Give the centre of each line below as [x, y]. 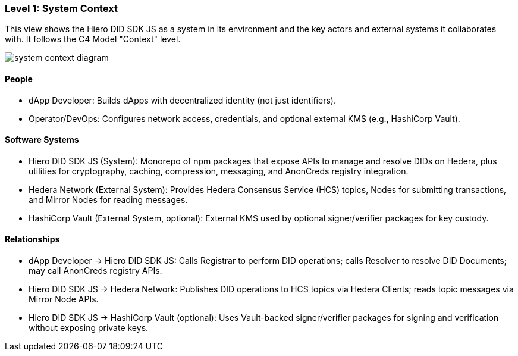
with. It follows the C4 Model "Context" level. [93, 39]
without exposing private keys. [89, 328]
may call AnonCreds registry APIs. [95, 271]
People [19, 79]
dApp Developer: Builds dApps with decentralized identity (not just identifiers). [182, 100]
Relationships [32, 239]
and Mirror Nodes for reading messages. [108, 199]
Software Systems [42, 140]
